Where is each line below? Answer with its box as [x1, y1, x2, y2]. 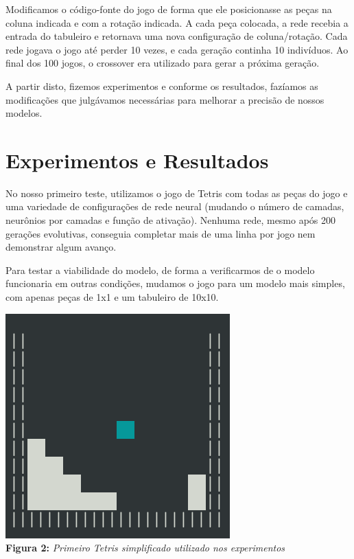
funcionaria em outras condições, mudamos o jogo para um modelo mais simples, [5, 276, 345, 290]
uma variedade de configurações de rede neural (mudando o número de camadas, [5, 199, 344, 214]
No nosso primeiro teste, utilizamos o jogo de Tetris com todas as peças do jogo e [5, 185, 348, 200]
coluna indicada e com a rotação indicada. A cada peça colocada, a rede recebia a [5, 15, 349, 30]
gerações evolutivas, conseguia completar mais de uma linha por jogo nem [5, 226, 316, 240]
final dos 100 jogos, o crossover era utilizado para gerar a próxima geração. [5, 56, 320, 70]
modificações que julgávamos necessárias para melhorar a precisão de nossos [5, 92, 324, 106]
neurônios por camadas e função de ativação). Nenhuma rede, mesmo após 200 [5, 213, 336, 227]
